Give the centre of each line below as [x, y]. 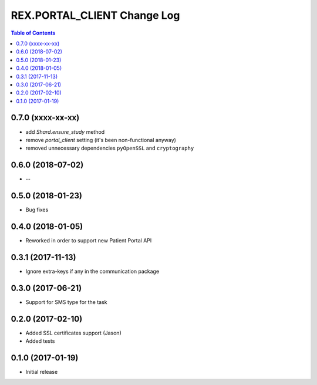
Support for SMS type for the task [67, 302]
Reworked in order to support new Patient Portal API [89, 241]
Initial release [42, 372]
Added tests [40, 341]
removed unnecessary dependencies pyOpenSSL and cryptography [110, 148]
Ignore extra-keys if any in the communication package [92, 271]
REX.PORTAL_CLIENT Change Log [95, 15]
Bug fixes [37, 210]
